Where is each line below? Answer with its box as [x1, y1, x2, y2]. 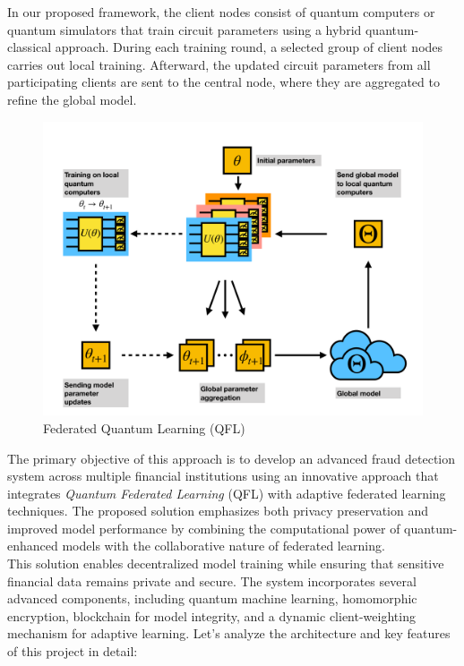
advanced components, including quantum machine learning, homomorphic [7, 589, 417, 608]
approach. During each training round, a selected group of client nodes [55, 38, 443, 56]
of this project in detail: [7, 642, 138, 661]
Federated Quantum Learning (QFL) [43, 418, 245, 437]
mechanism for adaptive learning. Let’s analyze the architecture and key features [7, 624, 451, 643]
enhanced [7, 536, 58, 555]
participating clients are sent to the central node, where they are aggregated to [7, 73, 440, 91]
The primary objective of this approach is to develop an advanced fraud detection [7, 448, 456, 467]
